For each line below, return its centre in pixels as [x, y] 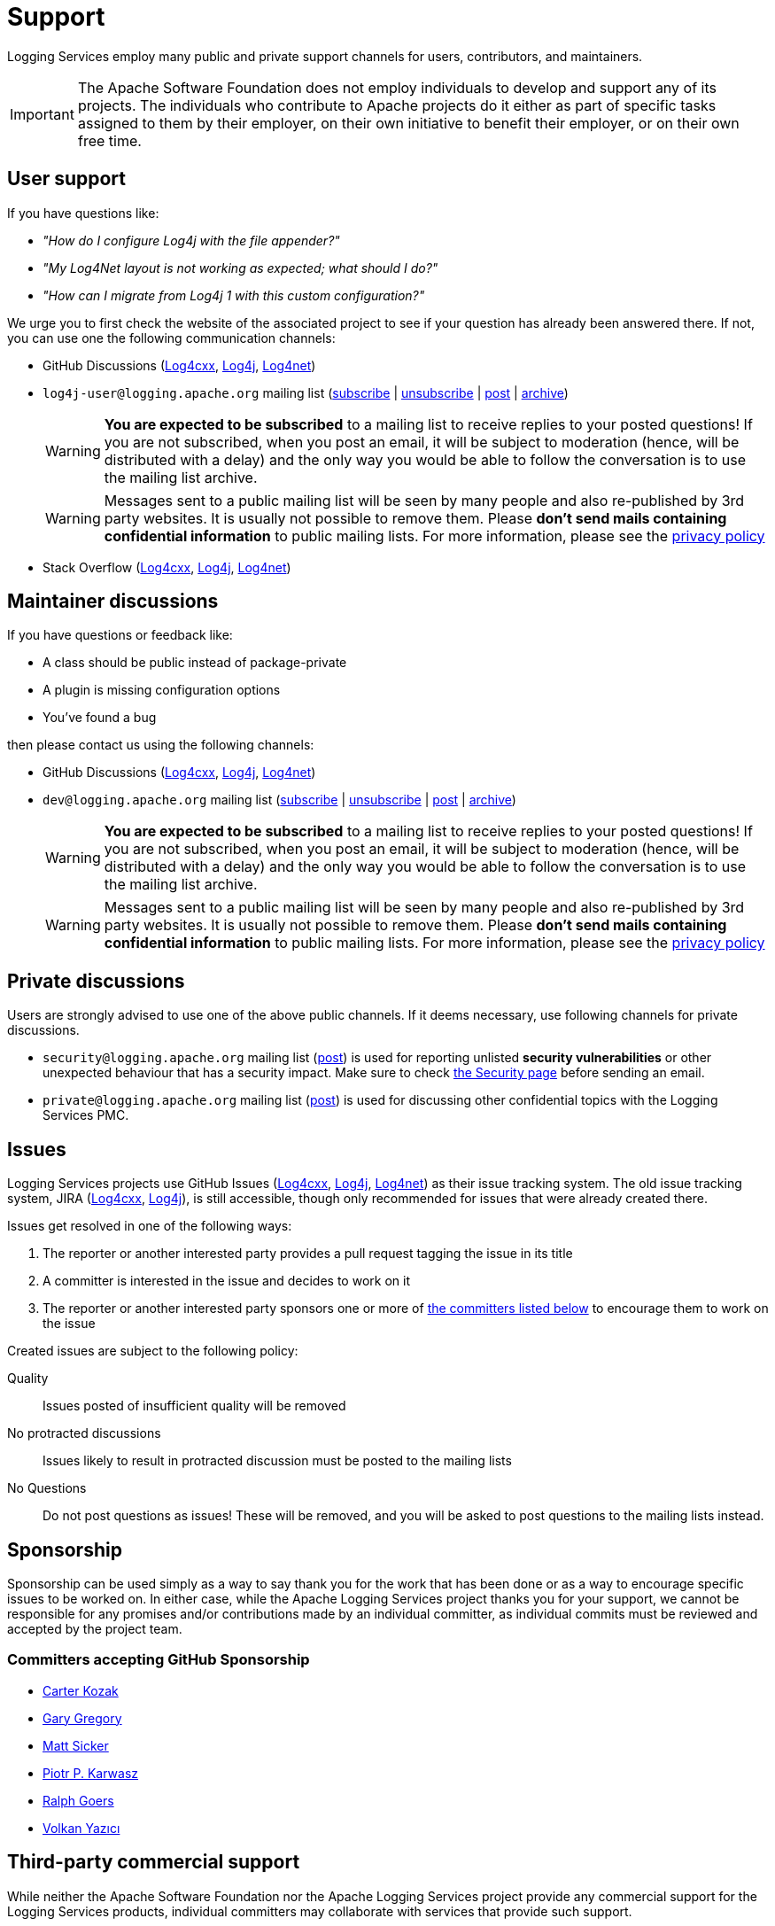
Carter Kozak [81, 1690]
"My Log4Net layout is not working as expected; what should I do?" [240, 268]
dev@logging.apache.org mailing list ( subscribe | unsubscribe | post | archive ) [279, 800]
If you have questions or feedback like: [120, 635]
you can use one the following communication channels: [171, 338]
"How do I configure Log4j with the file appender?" [191, 240]
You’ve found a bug [100, 718]
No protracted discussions [84, 1433]
